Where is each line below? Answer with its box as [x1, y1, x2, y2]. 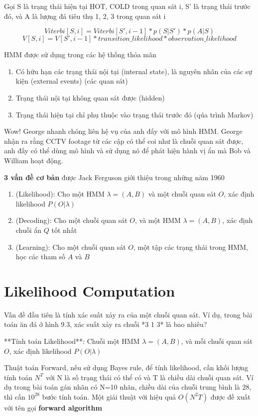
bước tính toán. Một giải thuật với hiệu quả [42, 391, 176, 402]
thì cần [4, 391, 25, 402]
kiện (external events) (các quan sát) [15, 76, 128, 86]
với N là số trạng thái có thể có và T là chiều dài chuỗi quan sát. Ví [45, 372, 254, 382]
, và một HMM [135, 215, 181, 225]
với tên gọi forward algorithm [4, 402, 102, 413]
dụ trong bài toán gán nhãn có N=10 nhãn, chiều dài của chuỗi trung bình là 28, [4, 382, 252, 392]
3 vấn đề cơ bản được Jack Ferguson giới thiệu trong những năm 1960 [4, 172, 225, 182]
